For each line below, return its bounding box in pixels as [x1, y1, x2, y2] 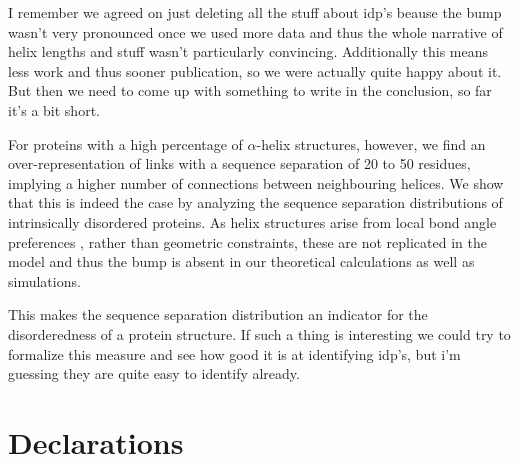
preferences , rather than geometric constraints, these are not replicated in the [8, 231, 487, 252]
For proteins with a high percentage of [8, 133, 243, 154]
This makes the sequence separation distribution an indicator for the [8, 304, 428, 325]
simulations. [8, 270, 81, 291]
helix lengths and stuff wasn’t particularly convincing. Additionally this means [8, 41, 489, 62]
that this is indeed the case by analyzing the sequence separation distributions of [8, 192, 503, 213]
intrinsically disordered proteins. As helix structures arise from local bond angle [8, 211, 497, 232]
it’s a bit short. [8, 99, 100, 120]
